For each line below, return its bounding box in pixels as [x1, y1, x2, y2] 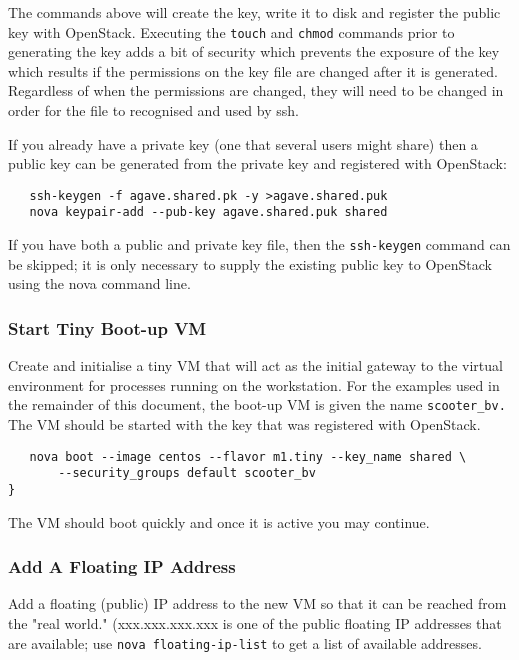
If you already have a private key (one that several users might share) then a [8, 133, 478, 154]
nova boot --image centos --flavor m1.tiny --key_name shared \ [29, 449, 467, 464]
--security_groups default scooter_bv [58, 466, 316, 481]
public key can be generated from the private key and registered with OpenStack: [8, 153, 507, 174]
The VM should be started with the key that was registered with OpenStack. [8, 414, 481, 435]
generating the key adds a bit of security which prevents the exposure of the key [8, 41, 500, 62]
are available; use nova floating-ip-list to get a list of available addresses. [8, 632, 482, 653]
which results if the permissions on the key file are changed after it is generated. [8, 60, 498, 81]
